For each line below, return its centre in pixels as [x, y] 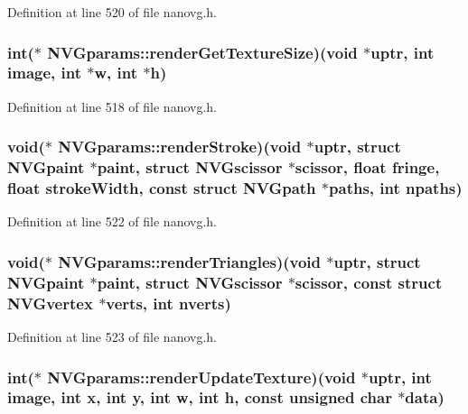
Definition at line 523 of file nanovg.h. [112, 337]
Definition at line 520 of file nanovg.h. [112, 12]
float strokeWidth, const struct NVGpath [162, 188]
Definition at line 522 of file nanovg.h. [112, 221]
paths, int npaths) [396, 188]
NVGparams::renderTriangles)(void [190, 261]
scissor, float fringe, [367, 167]
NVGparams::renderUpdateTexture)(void [201, 377]
